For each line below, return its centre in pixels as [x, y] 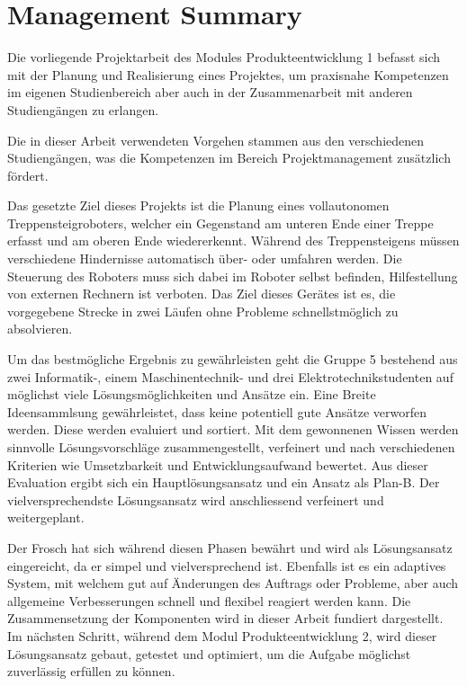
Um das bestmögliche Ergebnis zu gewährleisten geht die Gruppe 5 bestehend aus [233, 359]
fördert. [28, 175]
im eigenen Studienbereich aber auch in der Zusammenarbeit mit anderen [210, 92]
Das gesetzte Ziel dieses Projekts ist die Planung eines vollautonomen [198, 205]
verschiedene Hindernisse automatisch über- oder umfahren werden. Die [205, 258]
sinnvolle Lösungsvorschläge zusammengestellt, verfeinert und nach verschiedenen [231, 447]
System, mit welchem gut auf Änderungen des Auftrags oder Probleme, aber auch [233, 583]
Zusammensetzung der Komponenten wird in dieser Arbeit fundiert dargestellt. [225, 618]
